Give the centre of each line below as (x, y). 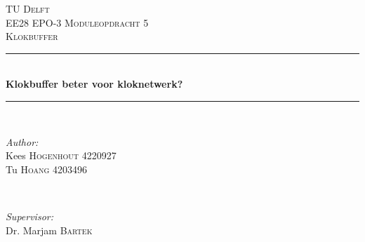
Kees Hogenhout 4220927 (61, 155)
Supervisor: (29, 216)
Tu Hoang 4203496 (46, 169)
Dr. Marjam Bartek (49, 230)
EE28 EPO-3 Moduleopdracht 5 (77, 22)
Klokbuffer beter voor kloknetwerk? (94, 84)
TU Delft (28, 8)
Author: (22, 141)
